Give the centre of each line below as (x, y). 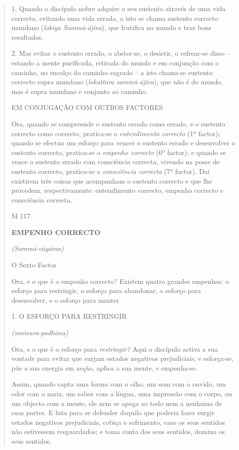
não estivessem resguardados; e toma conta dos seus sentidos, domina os (118, 431)
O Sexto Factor (34, 265)
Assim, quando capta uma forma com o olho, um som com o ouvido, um (119, 384)
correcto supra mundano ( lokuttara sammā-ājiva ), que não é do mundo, (117, 82)
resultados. (27, 37)
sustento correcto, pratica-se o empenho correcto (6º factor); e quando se (119, 152)
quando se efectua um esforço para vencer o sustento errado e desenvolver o (123, 143)
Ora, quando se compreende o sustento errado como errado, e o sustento (118, 123)
